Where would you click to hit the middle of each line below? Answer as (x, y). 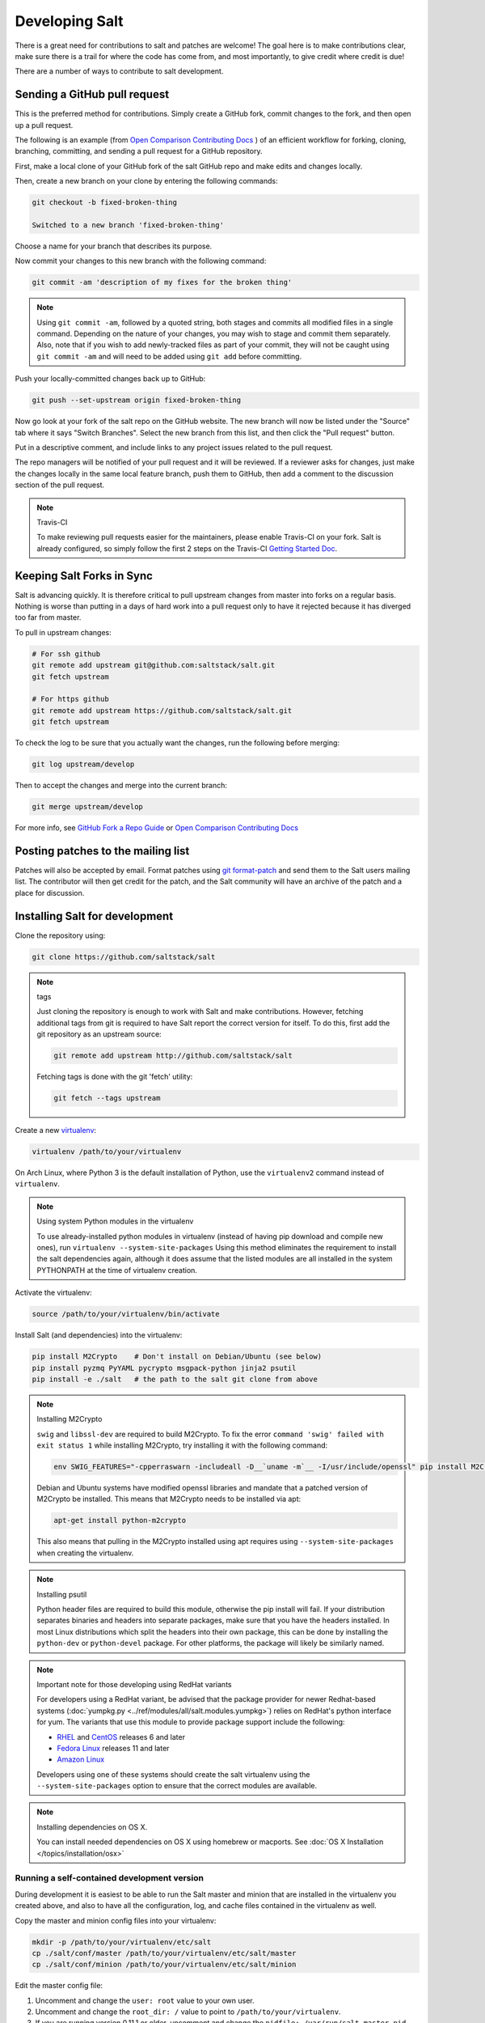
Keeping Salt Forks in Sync (84, 576)
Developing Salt (69, 21)
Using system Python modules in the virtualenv (115, 1221)
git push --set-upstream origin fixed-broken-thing (137, 400)
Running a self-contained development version (109, 1878)
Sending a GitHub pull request (92, 94)
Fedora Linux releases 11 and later (113, 1748)
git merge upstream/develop (87, 807)
